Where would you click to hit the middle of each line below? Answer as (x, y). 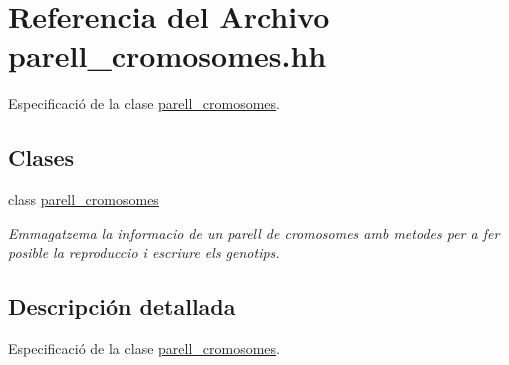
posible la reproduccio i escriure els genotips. (144, 252)
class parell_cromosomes (83, 199)
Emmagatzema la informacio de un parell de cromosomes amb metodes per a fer (254, 232)
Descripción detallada (122, 306)
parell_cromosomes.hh (167, 55)
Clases (41, 157)
